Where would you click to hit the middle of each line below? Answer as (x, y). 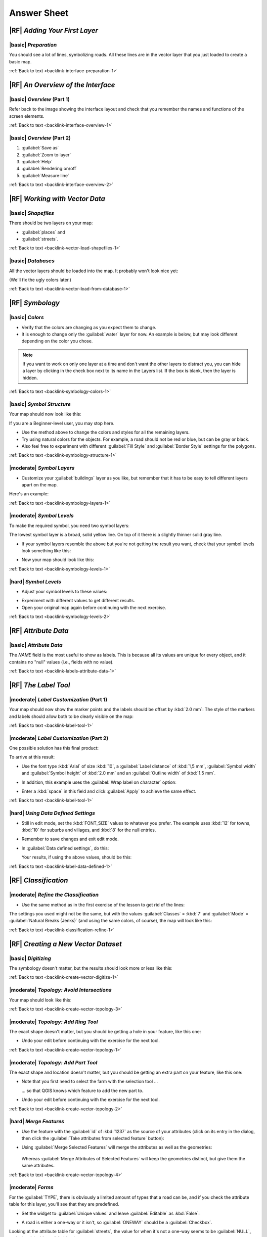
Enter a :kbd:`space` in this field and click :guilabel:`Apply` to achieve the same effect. (109, 791)
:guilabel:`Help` (37, 161)
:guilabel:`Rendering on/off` (49, 169)
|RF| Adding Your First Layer (54, 30)
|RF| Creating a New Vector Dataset (66, 944)
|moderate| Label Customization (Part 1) (58, 699)
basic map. (21, 61)
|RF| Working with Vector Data (57, 199)
